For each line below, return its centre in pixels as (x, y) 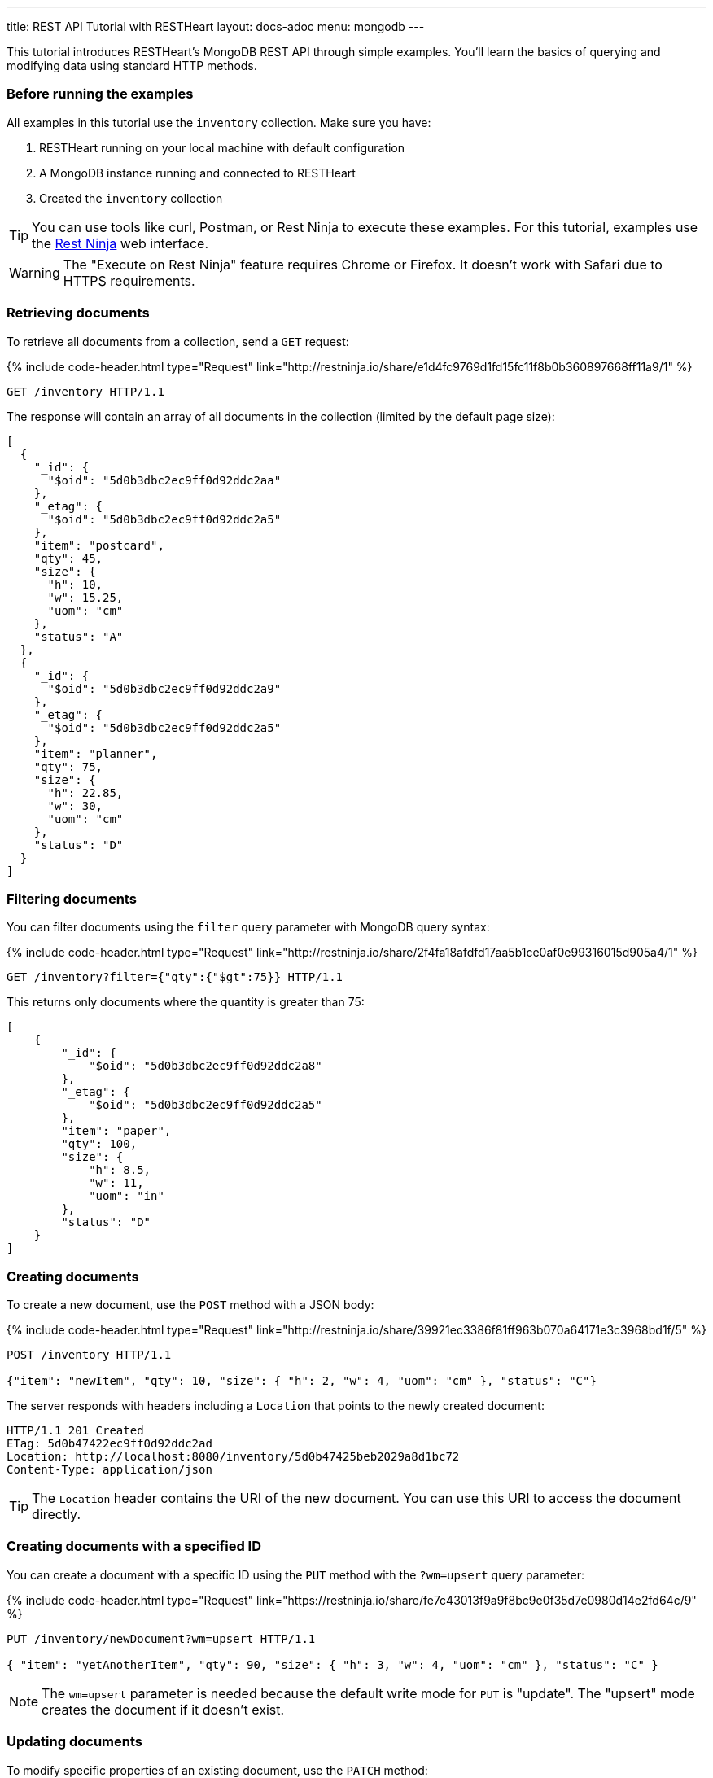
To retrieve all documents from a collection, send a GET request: (178, 341)
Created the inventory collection (131, 198)
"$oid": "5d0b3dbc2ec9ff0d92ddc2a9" (164, 688)
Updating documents (74, 1742)
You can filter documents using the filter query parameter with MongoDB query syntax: (248, 927)
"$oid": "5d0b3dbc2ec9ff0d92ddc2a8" (206, 1066)
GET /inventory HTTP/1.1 (85, 391)
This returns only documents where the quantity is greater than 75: (186, 1002)
